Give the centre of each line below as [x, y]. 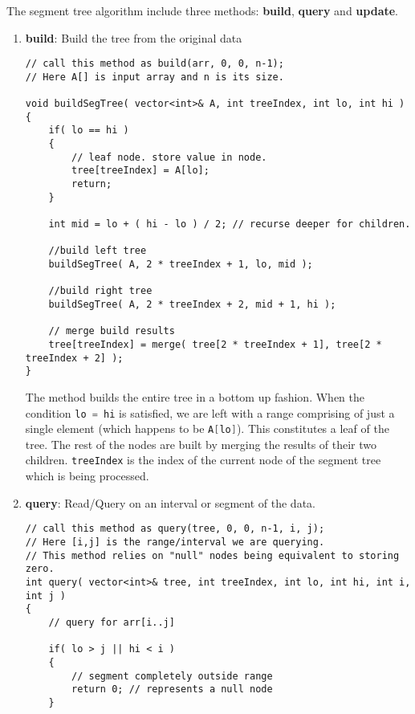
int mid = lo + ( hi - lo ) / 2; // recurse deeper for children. [230, 224]
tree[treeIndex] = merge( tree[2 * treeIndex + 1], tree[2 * [215, 344]
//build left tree [98, 251]
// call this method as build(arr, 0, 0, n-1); [155, 64]
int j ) [45, 596]
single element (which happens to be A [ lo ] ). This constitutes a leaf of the [207, 428]
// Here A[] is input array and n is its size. [155, 77]
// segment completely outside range [172, 676]
